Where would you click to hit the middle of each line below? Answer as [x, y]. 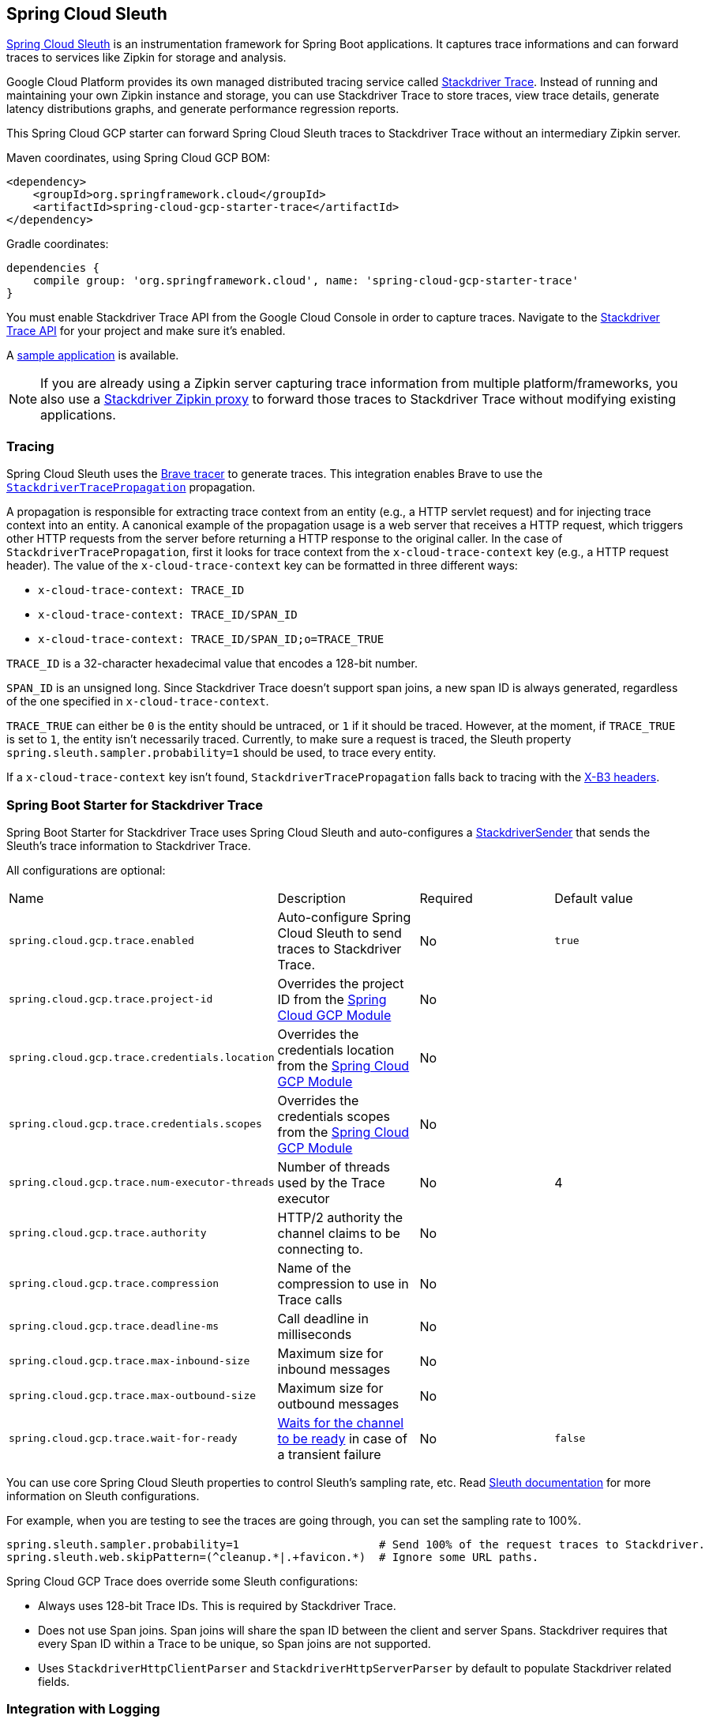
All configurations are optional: [86, 870]
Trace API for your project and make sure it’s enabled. [146, 331]
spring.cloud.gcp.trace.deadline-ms [114, 1326]
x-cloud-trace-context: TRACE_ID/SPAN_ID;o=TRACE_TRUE [211, 640]
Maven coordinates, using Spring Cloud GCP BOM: [139, 158]
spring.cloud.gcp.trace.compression [114, 1284]
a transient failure [329, 1454]
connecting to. [320, 1249]
